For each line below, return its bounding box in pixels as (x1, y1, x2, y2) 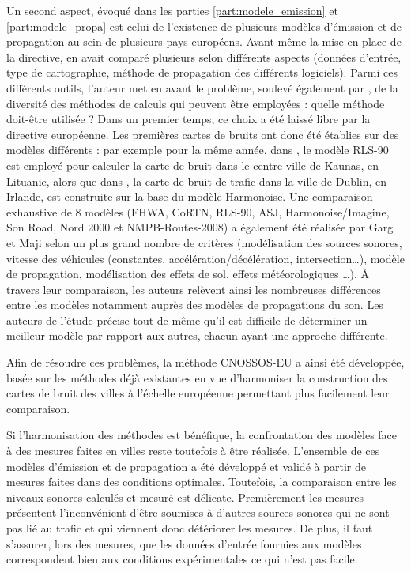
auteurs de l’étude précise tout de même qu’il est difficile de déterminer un (6, 311, 368, 328)
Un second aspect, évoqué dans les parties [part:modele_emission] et (6, 2, 338, 18)
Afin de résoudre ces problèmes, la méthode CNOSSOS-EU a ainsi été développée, (6, 354, 405, 371)
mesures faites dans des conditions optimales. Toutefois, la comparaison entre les (6, 473, 397, 490)
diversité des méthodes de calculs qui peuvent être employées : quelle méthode (6, 95, 385, 111)
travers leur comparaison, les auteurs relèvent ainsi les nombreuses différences (6, 280, 381, 297)
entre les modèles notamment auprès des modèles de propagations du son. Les (6, 296, 383, 313)
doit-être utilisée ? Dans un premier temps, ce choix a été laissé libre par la (6, 111, 371, 127)
